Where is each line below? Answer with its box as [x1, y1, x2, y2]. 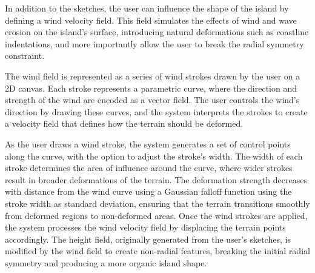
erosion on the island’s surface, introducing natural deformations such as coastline [5, 25, 309, 38]
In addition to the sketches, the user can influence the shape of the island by [5, 2, 289, 14]
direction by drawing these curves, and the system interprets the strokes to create [5, 105, 308, 118]
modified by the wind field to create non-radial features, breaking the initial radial [5, 244, 310, 257]
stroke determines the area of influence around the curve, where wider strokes [5, 161, 293, 174]
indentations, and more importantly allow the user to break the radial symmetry [5, 37, 304, 50]
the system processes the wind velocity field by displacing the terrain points [5, 221, 286, 234]
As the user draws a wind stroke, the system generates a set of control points [5, 137, 291, 150]
